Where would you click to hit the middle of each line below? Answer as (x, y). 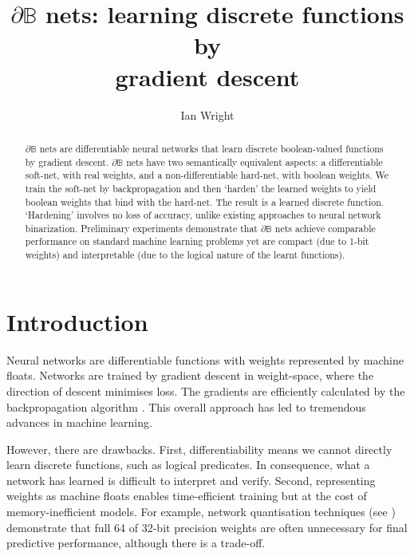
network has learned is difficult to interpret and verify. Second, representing (191, 480)
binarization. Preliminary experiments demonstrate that (141, 228)
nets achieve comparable (325, 228)
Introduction (77, 321)
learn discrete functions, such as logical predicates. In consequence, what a (188, 465)
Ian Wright (207, 114)
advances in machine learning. (79, 422)
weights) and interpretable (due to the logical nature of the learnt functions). (185, 255)
